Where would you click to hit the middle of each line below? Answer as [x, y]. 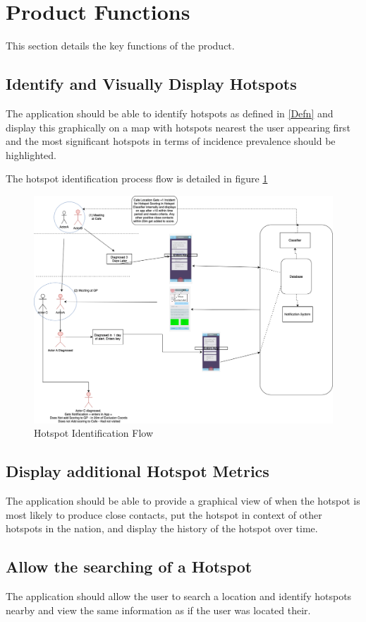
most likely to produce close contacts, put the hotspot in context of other [164, 514]
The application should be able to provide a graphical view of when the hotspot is [183, 500]
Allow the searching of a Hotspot [129, 567]
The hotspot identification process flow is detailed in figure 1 [137, 178]
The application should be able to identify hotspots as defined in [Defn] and [170, 113]
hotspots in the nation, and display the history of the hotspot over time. [162, 528]
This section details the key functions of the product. [120, 46]
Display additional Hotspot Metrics [138, 471]
